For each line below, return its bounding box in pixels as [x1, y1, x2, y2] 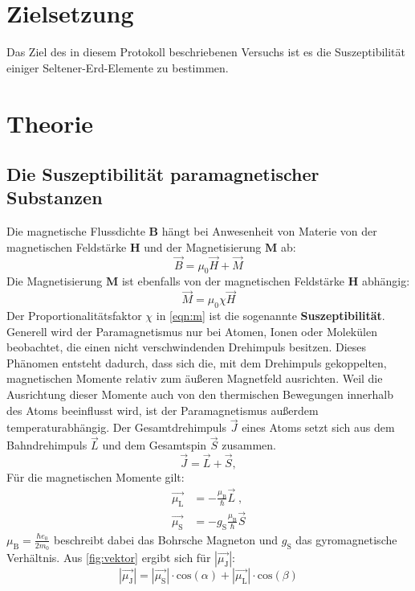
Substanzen [6, 185, 103, 210]
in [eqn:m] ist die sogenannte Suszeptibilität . [156, 307, 385, 324]
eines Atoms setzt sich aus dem [242, 419, 395, 436]
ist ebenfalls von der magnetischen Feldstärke [121, 273, 345, 289]
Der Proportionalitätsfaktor [6, 307, 142, 324]
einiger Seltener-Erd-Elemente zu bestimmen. [6, 59, 229, 76]
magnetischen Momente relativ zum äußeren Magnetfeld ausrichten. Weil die [6, 370, 383, 387]
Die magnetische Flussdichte [6, 223, 145, 240]
